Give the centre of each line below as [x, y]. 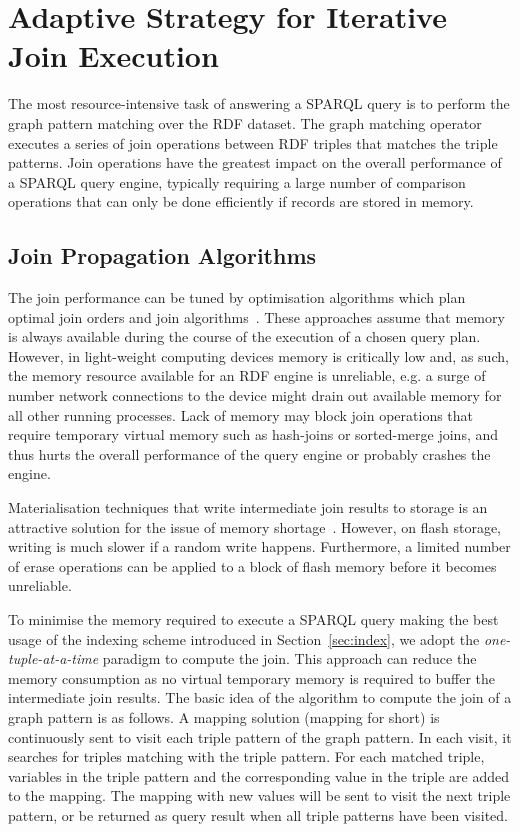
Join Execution [113, 55]
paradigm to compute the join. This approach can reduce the [289, 658]
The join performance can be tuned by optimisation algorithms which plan [237, 297]
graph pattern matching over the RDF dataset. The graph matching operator [245, 122]
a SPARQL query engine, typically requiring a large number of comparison [237, 181]
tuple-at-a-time [53, 658]
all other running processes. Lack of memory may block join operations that [241, 414]
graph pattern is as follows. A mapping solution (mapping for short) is [224, 716]
